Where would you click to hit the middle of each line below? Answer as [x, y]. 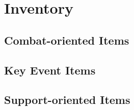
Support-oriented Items [67, 100]
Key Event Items [50, 70]
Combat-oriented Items [67, 40]
